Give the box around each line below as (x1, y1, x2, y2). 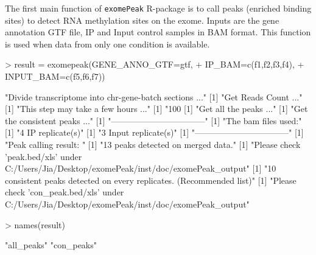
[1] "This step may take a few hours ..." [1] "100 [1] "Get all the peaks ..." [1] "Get (5, 102, 308, 115)
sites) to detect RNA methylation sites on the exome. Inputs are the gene (5, 13, 279, 26)
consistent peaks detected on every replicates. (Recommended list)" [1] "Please (5, 173, 297, 186)
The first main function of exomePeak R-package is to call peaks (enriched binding (5, 2, 312, 14)
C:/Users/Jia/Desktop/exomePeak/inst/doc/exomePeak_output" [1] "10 (5, 162, 276, 175)
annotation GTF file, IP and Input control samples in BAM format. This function (5, 26, 311, 38)
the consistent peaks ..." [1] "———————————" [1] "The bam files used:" (5, 114, 302, 127)
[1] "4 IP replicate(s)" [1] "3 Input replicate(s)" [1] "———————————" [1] (5, 126, 304, 139)
